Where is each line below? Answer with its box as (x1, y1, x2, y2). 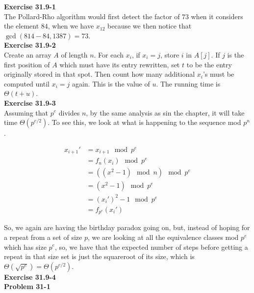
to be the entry (186, 59, 232, 69)
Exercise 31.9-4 (4, 271, 56, 282)
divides (58, 107, 80, 117)
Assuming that (4, 107, 48, 117)
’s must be (203, 69, 234, 79)
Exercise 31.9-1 (4, 1, 56, 11)
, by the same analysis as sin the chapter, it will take (86, 107, 245, 117)
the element (4, 21, 39, 31)
